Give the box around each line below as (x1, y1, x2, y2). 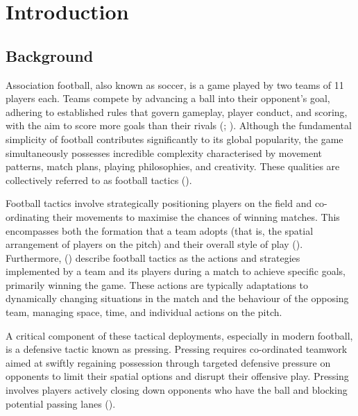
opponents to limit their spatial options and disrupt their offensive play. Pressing (6, 369, 349, 383)
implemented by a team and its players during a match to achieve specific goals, (6, 264, 346, 278)
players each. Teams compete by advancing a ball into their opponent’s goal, (6, 91, 330, 106)
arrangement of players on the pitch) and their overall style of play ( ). (6, 237, 303, 251)
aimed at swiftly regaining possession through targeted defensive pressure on (6, 355, 331, 369)
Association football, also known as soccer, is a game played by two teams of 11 (6, 77, 344, 92)
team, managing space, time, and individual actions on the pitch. (6, 305, 282, 319)
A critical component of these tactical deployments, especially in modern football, (6, 328, 353, 342)
